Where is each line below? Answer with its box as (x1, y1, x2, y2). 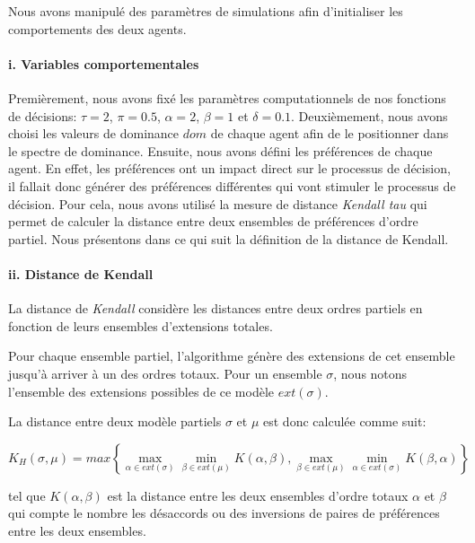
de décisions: (8, 106, 77, 125)
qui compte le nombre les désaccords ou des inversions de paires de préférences (8, 504, 440, 522)
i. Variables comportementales (8, 54, 199, 73)
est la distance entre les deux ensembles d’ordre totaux (107, 486, 409, 504)
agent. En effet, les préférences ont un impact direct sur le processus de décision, (8, 159, 451, 178)
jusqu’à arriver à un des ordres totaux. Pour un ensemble (8, 363, 322, 382)
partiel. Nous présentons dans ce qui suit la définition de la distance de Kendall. (8, 229, 449, 248)
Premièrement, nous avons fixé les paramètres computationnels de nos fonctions (8, 88, 446, 107)
